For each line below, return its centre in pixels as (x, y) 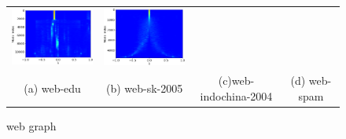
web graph (31, 125)
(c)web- (236, 80)
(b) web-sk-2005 (144, 88)
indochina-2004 (236, 95)
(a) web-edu (52, 88)
